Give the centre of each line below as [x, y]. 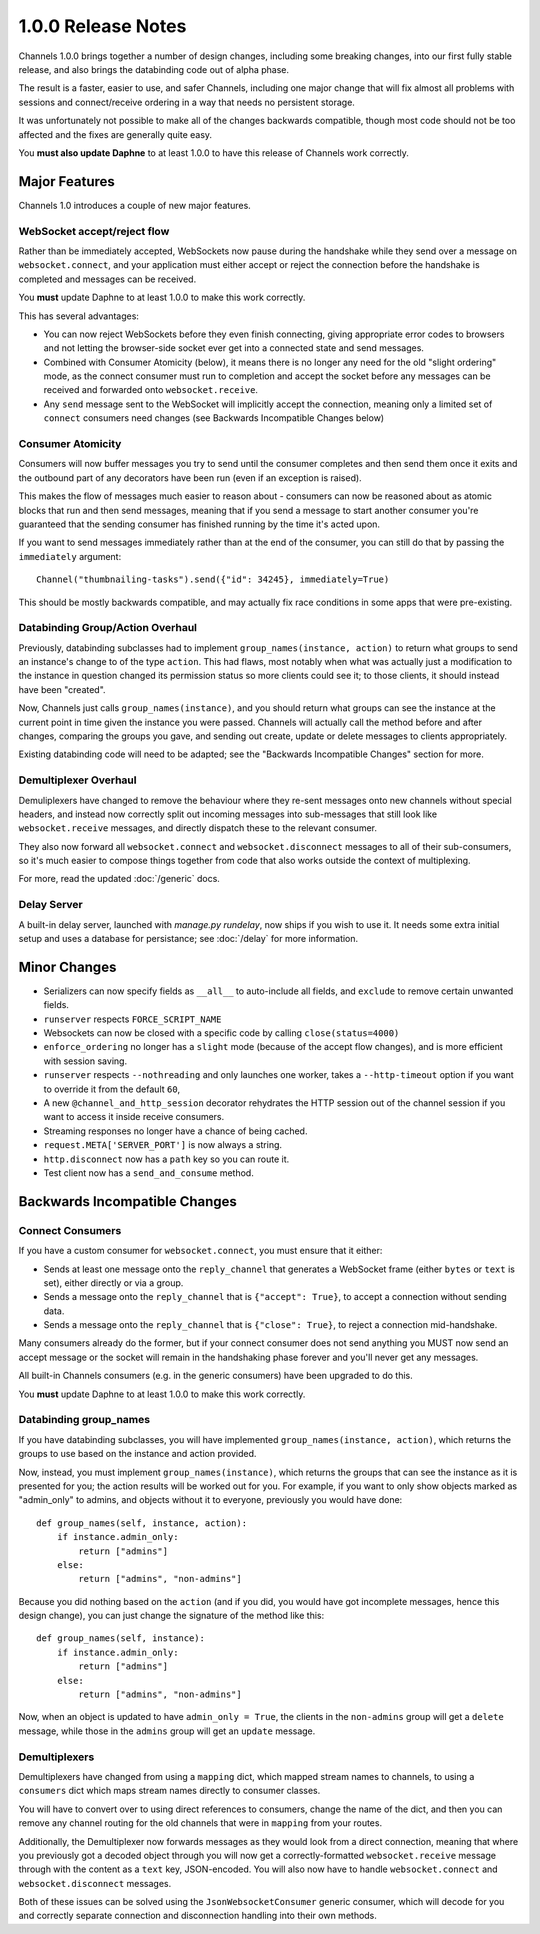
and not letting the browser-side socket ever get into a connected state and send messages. [234, 348]
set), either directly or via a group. [113, 1282]
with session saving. [85, 1061]
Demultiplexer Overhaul [77, 780]
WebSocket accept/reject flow [94, 231]
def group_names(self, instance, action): [142, 1523]
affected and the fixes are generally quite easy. [115, 134]
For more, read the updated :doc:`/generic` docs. [119, 879]
